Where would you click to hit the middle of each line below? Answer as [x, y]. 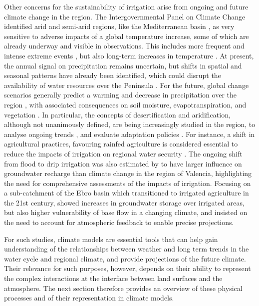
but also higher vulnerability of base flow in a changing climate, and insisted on [126, 212]
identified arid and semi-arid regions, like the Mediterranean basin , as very [119, 26]
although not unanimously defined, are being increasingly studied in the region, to [130, 124]
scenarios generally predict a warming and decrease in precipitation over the [120, 95]
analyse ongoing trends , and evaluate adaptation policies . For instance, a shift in [129, 134]
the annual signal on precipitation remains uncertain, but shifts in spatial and [123, 65]
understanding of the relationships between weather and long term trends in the [127, 249]
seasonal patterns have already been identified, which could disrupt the [113, 75]
